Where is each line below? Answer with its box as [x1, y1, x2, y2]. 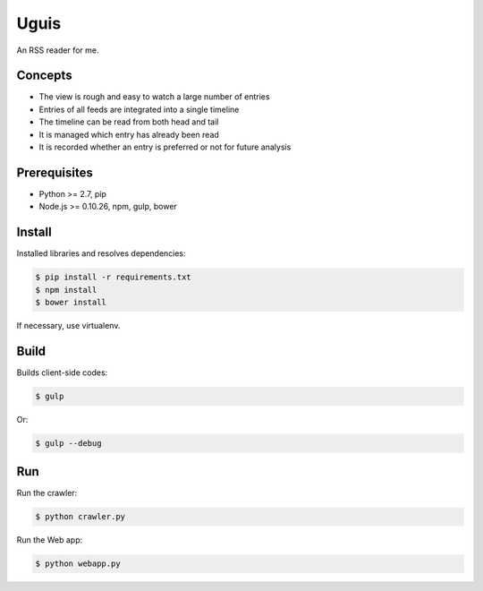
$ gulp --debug [35, 438, 102, 448]
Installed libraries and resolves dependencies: [16, 248, 187, 259]
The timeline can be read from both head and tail [38, 116, 219, 127]
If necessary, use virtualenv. [16, 320, 121, 330]
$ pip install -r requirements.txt [35, 272, 191, 282]
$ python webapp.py [35, 559, 121, 569]
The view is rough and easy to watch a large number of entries [38, 91, 270, 102]
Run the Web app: [16, 535, 83, 545]
